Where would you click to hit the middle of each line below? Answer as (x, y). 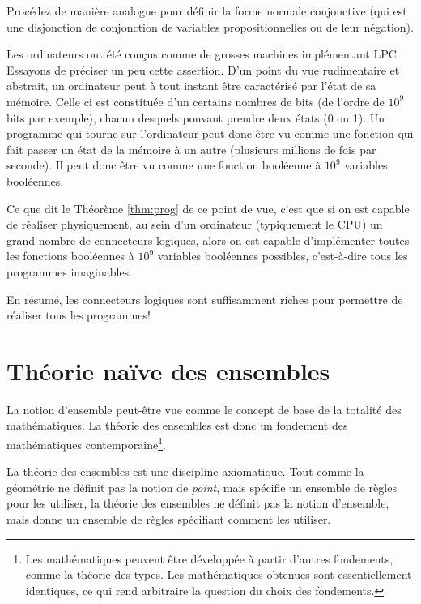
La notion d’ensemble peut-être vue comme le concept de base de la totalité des (204, 409)
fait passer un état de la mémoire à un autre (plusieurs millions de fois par (191, 149)
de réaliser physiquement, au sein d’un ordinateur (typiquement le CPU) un (195, 224)
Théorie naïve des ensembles (168, 370)
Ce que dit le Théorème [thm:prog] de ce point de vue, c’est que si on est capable (208, 208)
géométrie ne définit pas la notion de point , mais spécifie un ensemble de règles (202, 487)
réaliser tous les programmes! (79, 315)
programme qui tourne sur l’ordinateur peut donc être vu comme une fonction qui (210, 133)
